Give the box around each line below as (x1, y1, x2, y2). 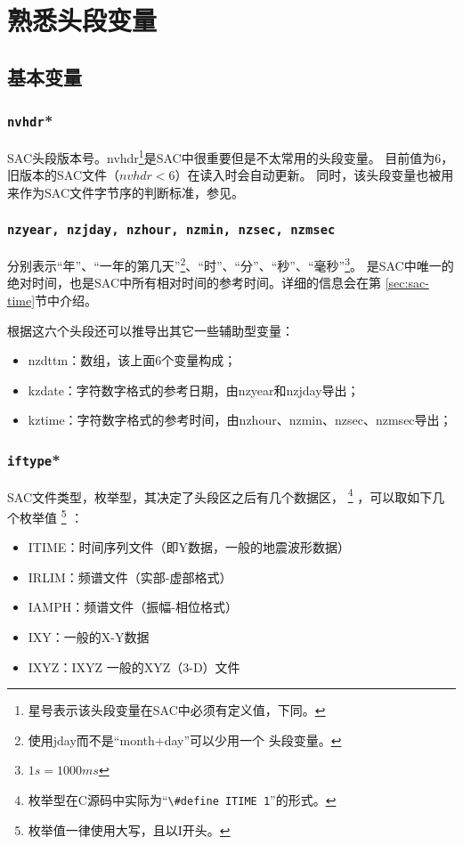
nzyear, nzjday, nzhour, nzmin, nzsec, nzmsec (7, 223, 336, 238)
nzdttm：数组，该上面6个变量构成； (28, 351, 237, 370)
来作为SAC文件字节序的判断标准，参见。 (7, 183, 244, 201)
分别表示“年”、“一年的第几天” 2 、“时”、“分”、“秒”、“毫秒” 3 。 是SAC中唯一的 (7, 254, 454, 274)
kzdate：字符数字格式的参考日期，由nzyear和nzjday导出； (28, 380, 360, 399)
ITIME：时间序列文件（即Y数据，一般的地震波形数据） (28, 538, 350, 557)
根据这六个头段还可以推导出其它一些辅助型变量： (7, 321, 294, 339)
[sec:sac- (385, 273, 429, 292)
